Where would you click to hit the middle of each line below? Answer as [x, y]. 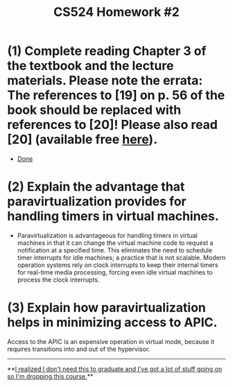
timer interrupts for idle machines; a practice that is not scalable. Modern [121, 257]
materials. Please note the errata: [105, 81]
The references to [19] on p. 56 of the [116, 95]
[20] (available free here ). [83, 140]
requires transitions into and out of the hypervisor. [79, 349]
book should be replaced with [94, 110]
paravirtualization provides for [97, 201]
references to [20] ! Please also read [113, 125]
